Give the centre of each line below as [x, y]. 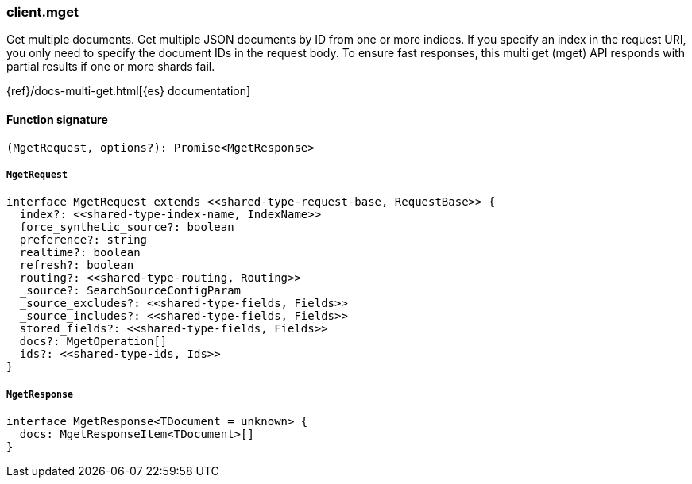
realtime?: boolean [80, 253]
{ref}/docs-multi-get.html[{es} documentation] [129, 91]
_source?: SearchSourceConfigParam [130, 291]
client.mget [43, 12]
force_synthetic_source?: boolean [127, 227]
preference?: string [83, 240]
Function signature [57, 119]
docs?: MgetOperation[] [93, 342]
